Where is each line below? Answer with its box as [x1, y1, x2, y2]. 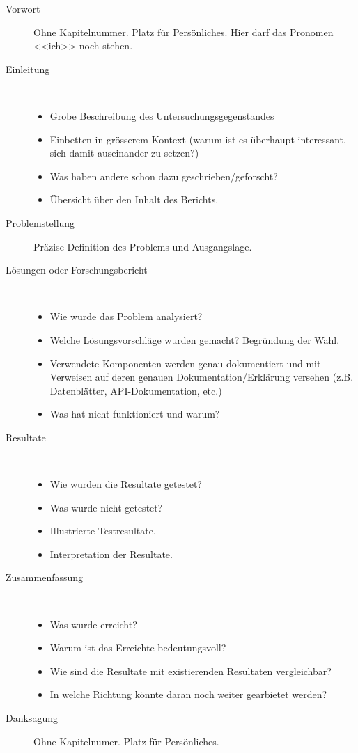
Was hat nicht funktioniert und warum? [49, 406, 220, 421]
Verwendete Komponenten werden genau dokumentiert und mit [49, 356, 321, 370]
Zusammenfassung [6, 570, 84, 585]
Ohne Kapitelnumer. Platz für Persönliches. [33, 734, 219, 748]
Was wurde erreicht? [49, 617, 137, 631]
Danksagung [6, 711, 58, 724]
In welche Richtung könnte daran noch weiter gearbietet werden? [49, 687, 327, 702]
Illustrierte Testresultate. [49, 523, 156, 538]
